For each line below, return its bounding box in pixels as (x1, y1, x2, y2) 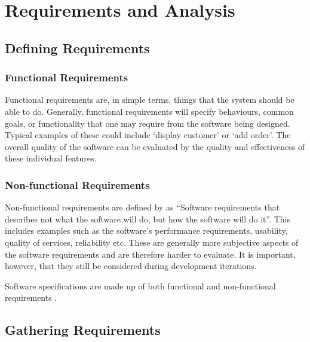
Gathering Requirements (5, 320, 161, 339)
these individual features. (5, 152, 97, 164)
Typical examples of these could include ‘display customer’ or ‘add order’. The (5, 129, 291, 141)
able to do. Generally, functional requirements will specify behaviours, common (5, 105, 294, 117)
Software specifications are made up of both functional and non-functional (5, 279, 276, 292)
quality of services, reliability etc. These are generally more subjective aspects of (5, 236, 299, 248)
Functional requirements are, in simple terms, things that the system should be (5, 93, 294, 106)
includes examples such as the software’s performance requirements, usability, (5, 224, 288, 237)
